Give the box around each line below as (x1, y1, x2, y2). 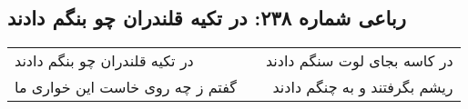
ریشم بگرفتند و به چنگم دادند (272, 76, 453, 98)
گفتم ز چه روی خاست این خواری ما (15, 76, 237, 98)
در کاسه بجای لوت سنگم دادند (265, 50, 453, 72)
